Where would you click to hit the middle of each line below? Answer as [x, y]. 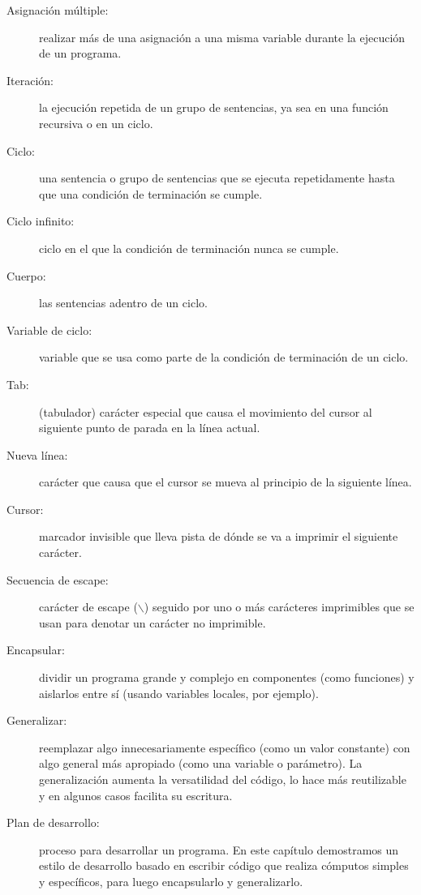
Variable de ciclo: [49, 330]
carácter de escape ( [88, 607]
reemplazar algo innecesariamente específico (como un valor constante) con [225, 747]
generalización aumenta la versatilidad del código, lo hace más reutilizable [223, 779]
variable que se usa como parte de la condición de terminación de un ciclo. [224, 357]
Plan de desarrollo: [53, 822]
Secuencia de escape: [58, 579]
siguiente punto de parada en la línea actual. [150, 428]
